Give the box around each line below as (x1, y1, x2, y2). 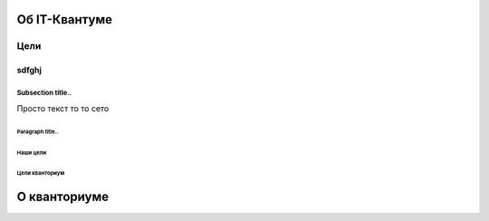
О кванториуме (16, 188, 109, 204)
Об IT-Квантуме (16, 12, 113, 27)
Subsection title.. (16, 88, 72, 97)
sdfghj (16, 64, 43, 76)
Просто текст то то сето (16, 102, 110, 113)
